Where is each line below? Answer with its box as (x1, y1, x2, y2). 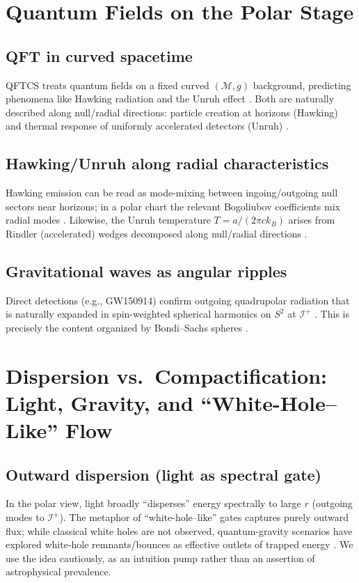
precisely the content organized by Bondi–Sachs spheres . (6, 320, 248, 334)
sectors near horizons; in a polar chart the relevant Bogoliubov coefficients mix (6, 199, 340, 213)
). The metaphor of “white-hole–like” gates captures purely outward (59, 510, 349, 524)
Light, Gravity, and (6, 388, 193, 417)
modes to (6, 510, 45, 524)
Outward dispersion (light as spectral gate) (6, 463, 321, 485)
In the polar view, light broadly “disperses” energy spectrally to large (6, 496, 301, 511)
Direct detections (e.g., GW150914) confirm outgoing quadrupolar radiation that (6, 293, 350, 307)
